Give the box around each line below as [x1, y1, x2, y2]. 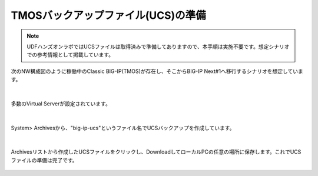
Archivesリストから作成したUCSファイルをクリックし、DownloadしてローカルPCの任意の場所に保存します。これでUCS [11, 148, 302, 155]
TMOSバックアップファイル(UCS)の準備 [11, 9, 206, 22]
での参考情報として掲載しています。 [26, 51, 114, 58]
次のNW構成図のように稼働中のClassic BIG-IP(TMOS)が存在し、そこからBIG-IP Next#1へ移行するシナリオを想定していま [11, 68, 303, 75]
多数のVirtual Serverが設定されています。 [11, 100, 111, 107]
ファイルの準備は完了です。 [11, 157, 78, 164]
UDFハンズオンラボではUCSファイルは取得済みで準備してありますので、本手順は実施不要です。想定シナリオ [26, 43, 290, 50]
